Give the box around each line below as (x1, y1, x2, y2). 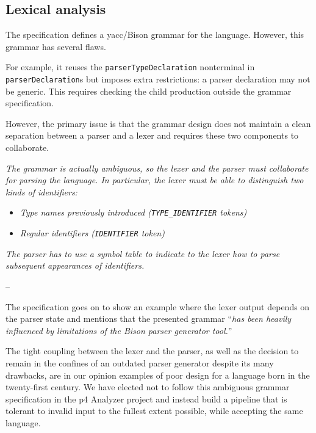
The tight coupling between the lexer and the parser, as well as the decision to (5, 344, 299, 357)
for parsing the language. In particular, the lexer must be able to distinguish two (5, 173, 304, 186)
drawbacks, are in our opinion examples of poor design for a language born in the (5, 368, 310, 381)
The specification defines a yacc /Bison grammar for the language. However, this (5, 28, 304, 41)
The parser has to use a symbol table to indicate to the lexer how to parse (5, 247, 280, 260)
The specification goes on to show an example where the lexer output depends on (5, 300, 310, 313)
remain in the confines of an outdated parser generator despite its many (5, 356, 274, 369)
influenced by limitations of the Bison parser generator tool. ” (5, 324, 232, 337)
